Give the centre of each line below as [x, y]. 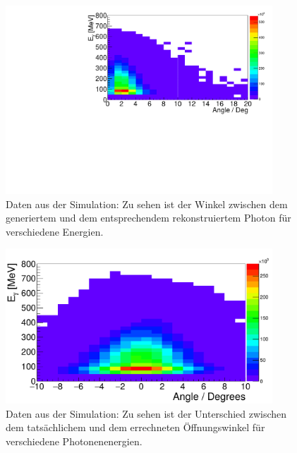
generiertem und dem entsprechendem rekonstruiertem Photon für [148, 218]
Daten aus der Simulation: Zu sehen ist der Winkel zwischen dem [147, 204]
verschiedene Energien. [55, 231]
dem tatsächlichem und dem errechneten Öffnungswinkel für [135, 427]
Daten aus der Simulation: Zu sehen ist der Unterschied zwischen [146, 413]
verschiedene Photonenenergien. [74, 441]
